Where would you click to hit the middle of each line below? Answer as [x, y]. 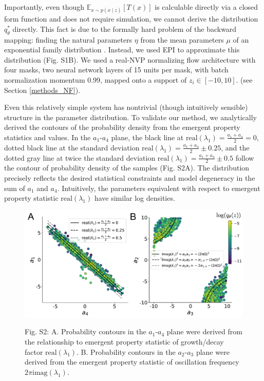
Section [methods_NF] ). [42, 90]
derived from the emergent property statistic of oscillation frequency [132, 362]
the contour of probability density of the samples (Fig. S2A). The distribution [127, 168]
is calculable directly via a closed [206, 7]
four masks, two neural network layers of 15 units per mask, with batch [116, 70]
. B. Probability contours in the [126, 351]
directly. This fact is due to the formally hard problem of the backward [125, 28]
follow [245, 157]
